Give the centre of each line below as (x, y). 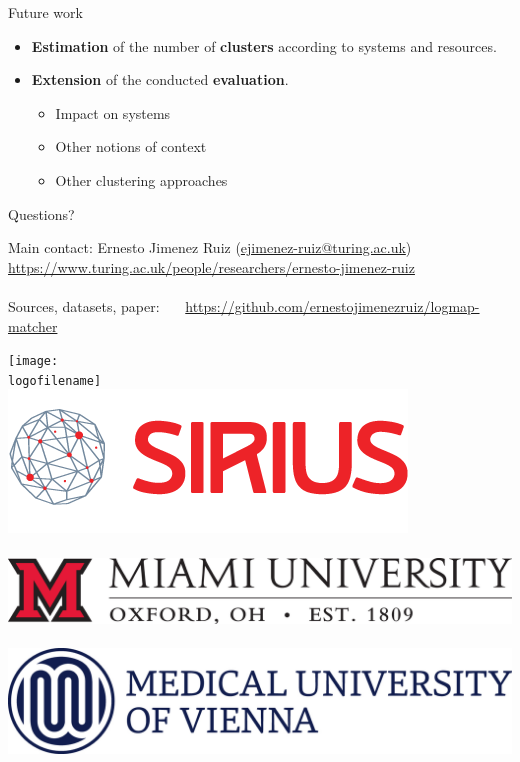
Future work (45, 12)
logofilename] (55, 380)
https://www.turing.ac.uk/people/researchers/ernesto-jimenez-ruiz (211, 266)
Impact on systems (113, 112)
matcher (33, 325)
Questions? (41, 213)
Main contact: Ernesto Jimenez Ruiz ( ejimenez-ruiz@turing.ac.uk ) (210, 247)
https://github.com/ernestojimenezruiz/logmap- (332, 305)
